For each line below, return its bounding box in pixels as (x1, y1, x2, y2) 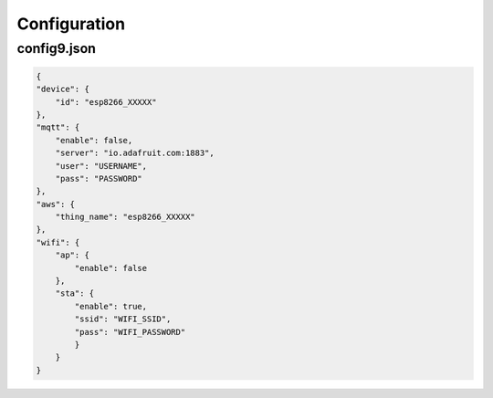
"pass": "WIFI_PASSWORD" (74, 327, 186, 337)
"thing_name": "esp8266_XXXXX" (55, 212, 195, 223)
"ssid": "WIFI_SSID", (74, 314, 172, 324)
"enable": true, (74, 301, 148, 311)
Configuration (16, 14, 126, 34)
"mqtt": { (36, 122, 80, 132)
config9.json (16, 40, 96, 57)
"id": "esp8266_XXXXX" (55, 97, 157, 107)
